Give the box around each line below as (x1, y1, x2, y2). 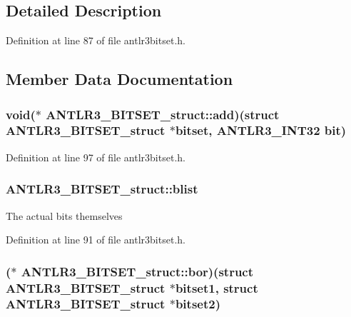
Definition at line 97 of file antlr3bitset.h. (6, 149, 185, 164)
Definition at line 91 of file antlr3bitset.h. (6, 232, 185, 247)
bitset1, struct (175, 278, 258, 296)
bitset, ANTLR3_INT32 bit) (175, 121, 347, 139)
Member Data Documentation (6, 68, 233, 90)
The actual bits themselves (6, 208, 123, 223)
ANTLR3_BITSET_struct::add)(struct (46, 105, 280, 123)
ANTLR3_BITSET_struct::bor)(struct (21, 262, 254, 280)
